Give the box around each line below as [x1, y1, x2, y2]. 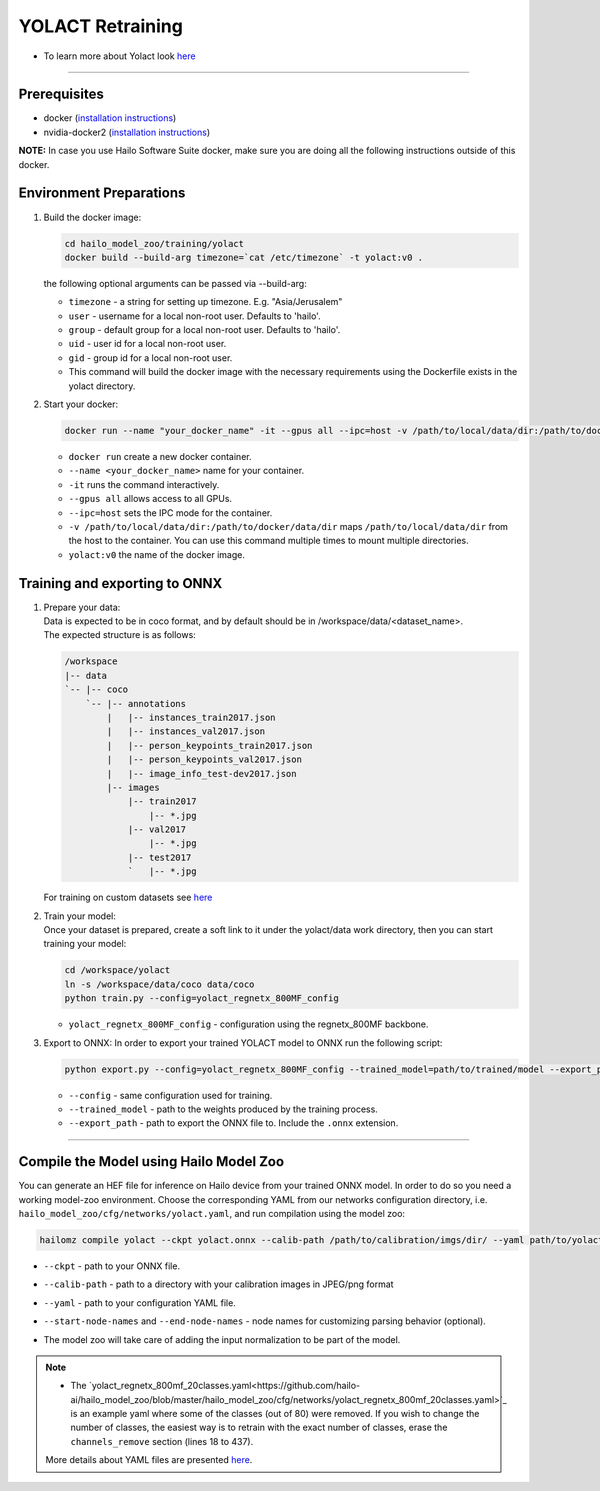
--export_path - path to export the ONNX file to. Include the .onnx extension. [68, 1117, 399, 1129]
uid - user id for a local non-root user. [68, 338, 227, 350]
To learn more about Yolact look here [43, 50, 196, 62]
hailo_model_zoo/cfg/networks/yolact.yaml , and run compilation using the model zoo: [18, 1207, 405, 1219]
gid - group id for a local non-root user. [68, 351, 233, 364]
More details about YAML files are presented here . [45, 1454, 253, 1466]
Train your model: [43, 910, 117, 922]
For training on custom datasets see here [43, 891, 213, 904]
